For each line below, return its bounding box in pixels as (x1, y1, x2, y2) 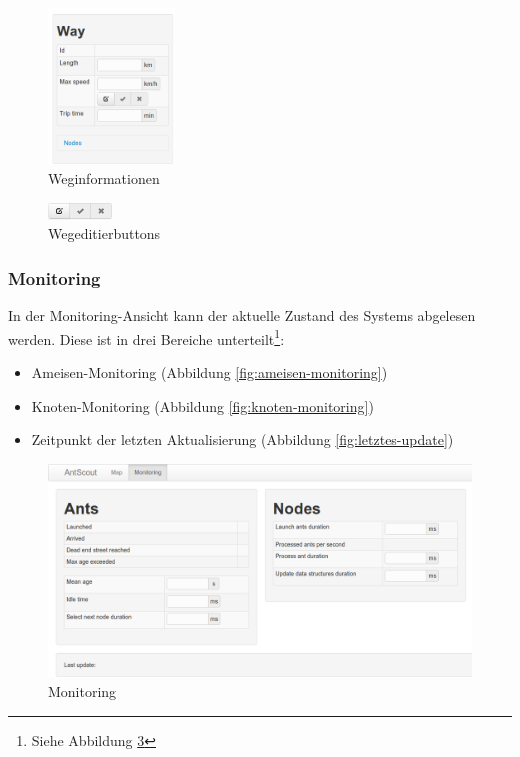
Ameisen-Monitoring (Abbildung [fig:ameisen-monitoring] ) (31, 361, 388, 382)
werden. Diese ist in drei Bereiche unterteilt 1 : (8, 325, 285, 349)
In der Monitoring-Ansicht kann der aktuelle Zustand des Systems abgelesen (8, 305, 476, 326)
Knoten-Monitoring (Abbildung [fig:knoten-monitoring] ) (31, 395, 374, 416)
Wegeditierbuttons (48, 223, 161, 244)
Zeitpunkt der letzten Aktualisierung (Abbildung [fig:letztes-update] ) (31, 429, 454, 450)
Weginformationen (48, 168, 160, 188)
